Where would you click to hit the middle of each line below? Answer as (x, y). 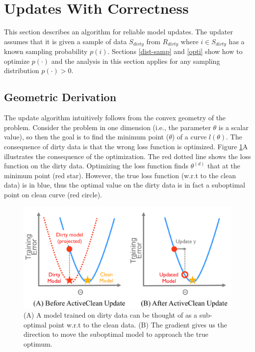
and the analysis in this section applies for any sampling (136, 61)
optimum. (38, 343)
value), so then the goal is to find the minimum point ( (87, 137)
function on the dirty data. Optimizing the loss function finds (96, 166)
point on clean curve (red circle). (53, 194)
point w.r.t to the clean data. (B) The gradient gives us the (138, 324)
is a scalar (233, 127)
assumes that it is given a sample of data (65, 41)
